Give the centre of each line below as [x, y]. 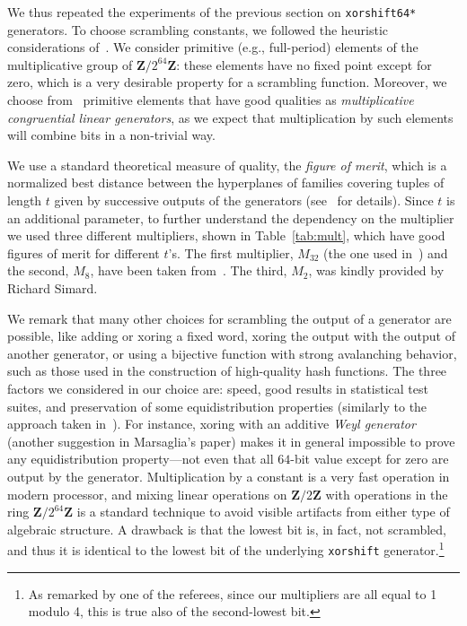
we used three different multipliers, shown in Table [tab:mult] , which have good [226, 235]
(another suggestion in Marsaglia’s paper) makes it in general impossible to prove [231, 441]
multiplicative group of [70, 64]
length [25, 200]
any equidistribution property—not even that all [141, 459]
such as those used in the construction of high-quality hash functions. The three [227, 371]
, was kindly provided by [376, 270]
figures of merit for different [84, 252]
